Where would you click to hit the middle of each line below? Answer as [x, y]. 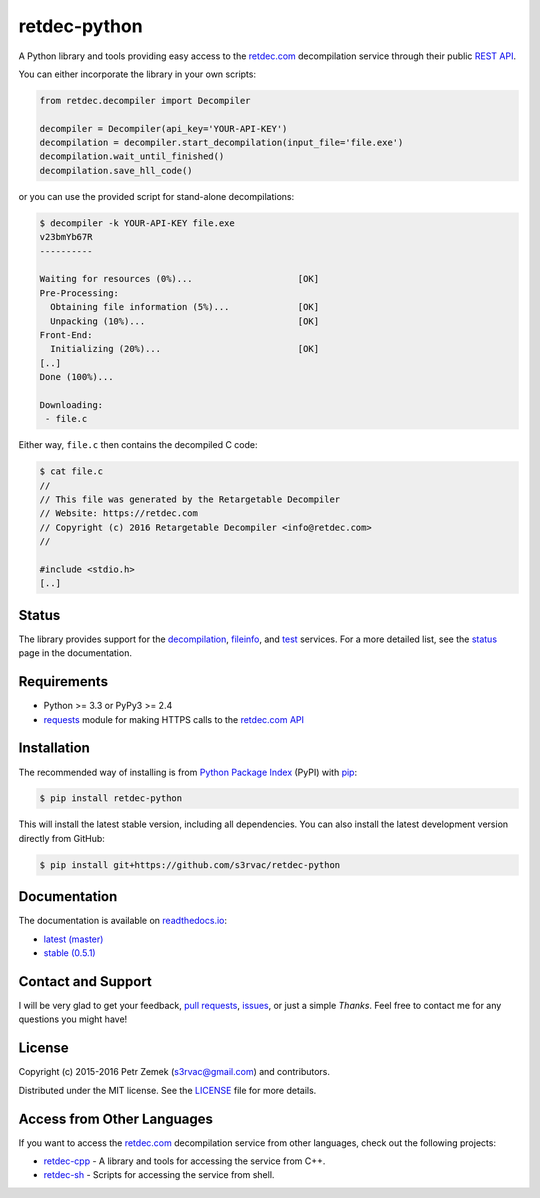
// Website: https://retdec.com [119, 513]
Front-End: [66, 334]
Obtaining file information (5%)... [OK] [185, 307]
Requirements [63, 681]
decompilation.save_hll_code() [116, 170]
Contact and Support [85, 981]
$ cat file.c [71, 471]
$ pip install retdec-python [111, 798]
